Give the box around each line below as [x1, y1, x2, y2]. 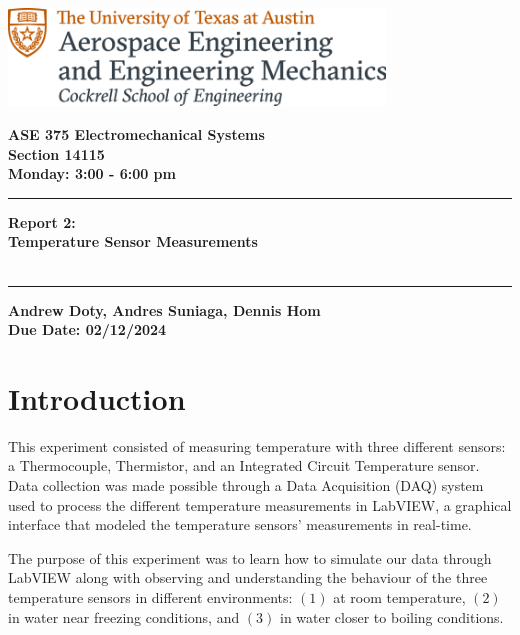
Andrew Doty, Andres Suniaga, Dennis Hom [8, 299, 321, 320]
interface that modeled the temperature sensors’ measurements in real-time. [8, 514, 472, 535]
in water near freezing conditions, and [8, 606, 240, 627]
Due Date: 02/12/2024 [8, 319, 167, 340]
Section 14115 [8, 143, 105, 164]
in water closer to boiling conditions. [280, 606, 504, 627]
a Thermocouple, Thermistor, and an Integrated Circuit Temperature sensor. [8, 455, 480, 476]
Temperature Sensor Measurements [8, 231, 258, 252]
